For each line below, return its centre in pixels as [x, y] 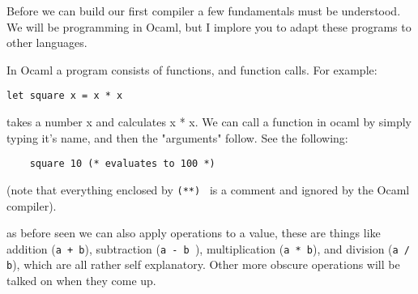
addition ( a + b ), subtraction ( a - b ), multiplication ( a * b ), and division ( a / [209, 248]
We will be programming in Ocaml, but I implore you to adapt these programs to [209, 26]
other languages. [47, 43]
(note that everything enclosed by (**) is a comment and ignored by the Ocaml [208, 189]
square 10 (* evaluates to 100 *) [122, 164]
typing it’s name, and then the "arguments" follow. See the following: [177, 137]
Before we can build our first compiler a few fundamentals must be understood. [204, 11]
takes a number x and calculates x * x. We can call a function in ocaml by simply [209, 122]
